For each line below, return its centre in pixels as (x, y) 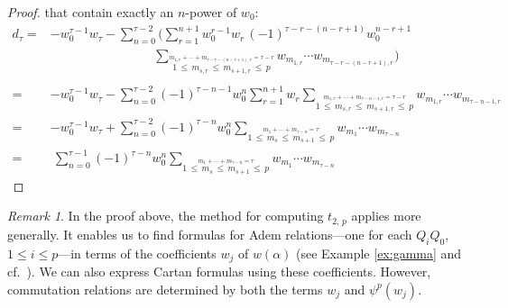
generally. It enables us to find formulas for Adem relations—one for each (210, 234)
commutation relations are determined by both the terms (165, 289)
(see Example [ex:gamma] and (379, 253)
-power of (211, 12)
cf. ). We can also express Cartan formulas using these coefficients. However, (219, 272)
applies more (386, 216)
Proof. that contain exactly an (91, 12)
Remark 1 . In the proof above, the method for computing (166, 216)
